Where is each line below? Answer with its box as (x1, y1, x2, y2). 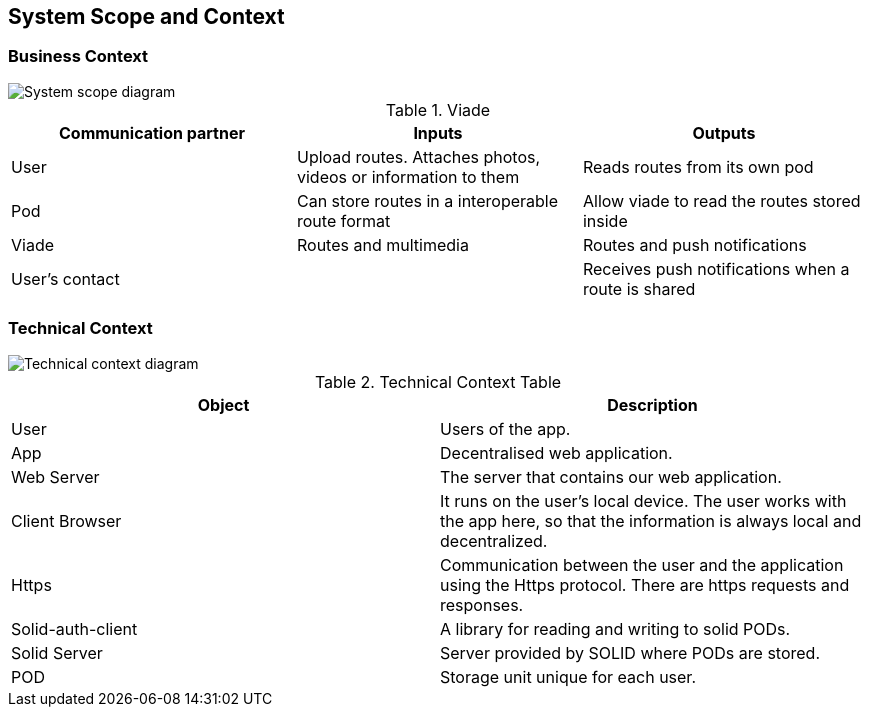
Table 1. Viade (385, 99, 491, 120)
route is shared (582, 278, 696, 299)
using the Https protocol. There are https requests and (440, 574, 850, 595)
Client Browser (11, 510, 122, 531)
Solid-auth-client (11, 618, 138, 639)
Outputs (692, 122, 756, 143)
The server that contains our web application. (440, 466, 782, 487)
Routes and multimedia (296, 234, 469, 255)
